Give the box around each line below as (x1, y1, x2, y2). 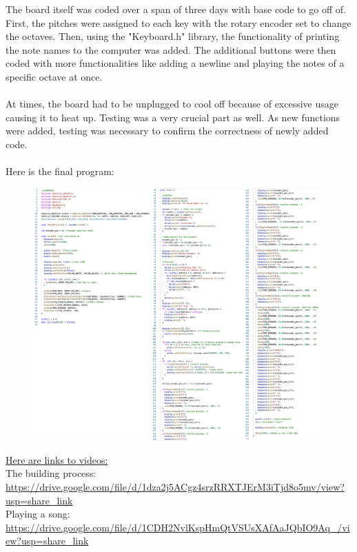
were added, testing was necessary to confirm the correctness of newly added (6, 123, 329, 138)
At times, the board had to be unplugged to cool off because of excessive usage (6, 96, 338, 111)
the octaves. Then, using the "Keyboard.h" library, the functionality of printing (6, 29, 340, 43)
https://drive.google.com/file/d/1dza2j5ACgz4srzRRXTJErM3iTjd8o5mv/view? (6, 479, 345, 493)
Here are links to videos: (6, 452, 108, 467)
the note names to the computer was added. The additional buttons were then (6, 42, 336, 57)
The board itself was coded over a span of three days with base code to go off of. (6, 2, 346, 16)
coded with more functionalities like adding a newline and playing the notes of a (6, 56, 345, 70)
